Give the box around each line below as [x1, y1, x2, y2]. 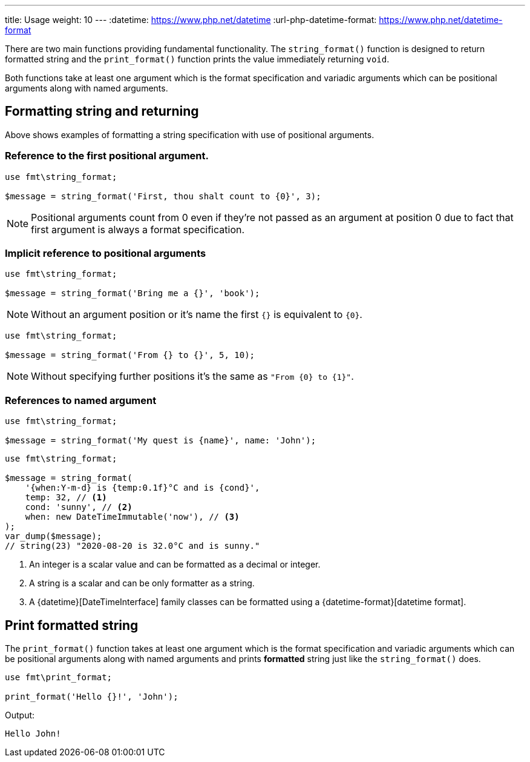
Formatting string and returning [5, 104, 199, 119]
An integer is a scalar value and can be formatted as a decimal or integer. [29, 559, 321, 570]
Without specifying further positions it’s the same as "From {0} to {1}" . [31, 370, 354, 383]
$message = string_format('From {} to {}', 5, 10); [5, 350, 255, 360]
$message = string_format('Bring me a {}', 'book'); [5, 288, 260, 299]
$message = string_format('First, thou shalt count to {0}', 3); [5, 191, 321, 201]
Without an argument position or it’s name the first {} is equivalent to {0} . [31, 308, 362, 321]
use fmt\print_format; [5, 672, 113, 682]
